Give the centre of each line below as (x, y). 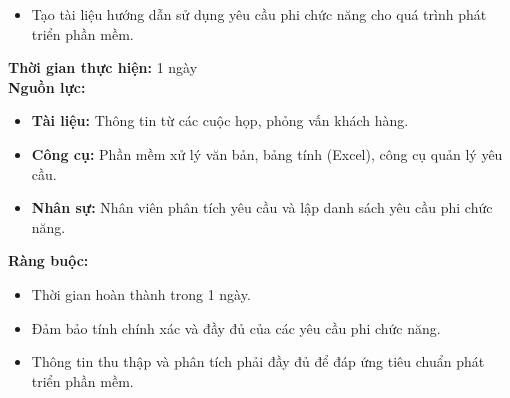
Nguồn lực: (47, 86)
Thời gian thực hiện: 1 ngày (103, 67)
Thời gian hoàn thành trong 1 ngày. (141, 293)
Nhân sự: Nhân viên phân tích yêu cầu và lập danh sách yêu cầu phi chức (262, 207)
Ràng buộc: (48, 260)
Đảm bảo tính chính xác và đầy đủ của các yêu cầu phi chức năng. (236, 327)
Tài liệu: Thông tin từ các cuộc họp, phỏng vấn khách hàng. (220, 120)
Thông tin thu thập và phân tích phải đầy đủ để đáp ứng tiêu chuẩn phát (258, 361)
